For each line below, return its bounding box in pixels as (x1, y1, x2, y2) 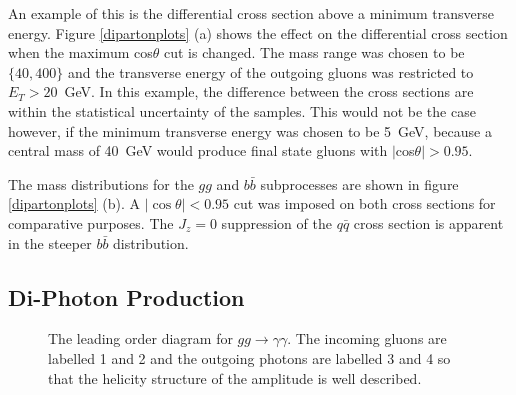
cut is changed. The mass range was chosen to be (163, 42, 465, 63)
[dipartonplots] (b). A (8, 193, 141, 214)
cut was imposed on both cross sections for (233, 193, 496, 214)
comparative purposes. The (8, 212, 174, 233)
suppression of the (221, 212, 332, 233)
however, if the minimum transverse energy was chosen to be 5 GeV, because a (8, 120, 492, 141)
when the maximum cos (8, 42, 153, 63)
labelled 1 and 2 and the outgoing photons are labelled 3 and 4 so (48, 347, 451, 368)
